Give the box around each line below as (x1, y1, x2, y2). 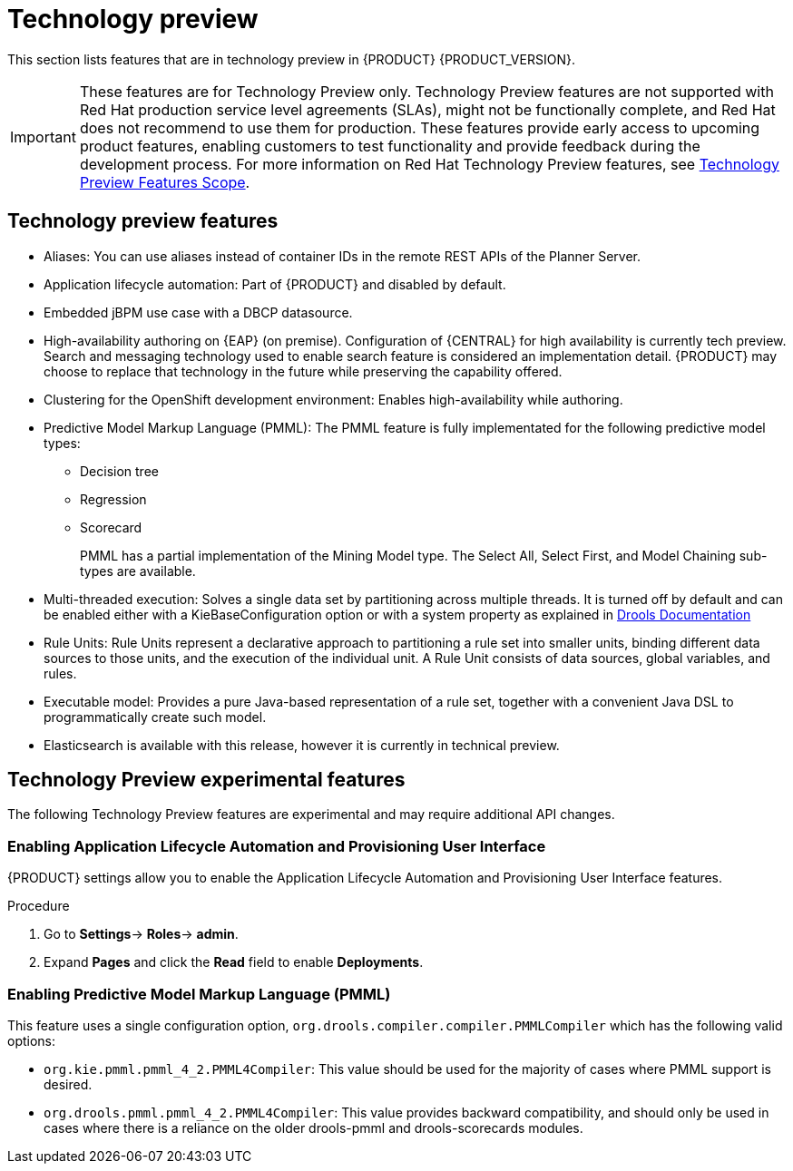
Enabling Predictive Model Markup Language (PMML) (7, 984, 391, 1003)
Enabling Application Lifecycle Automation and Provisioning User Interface (7, 836, 546, 855)
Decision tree (80, 463, 159, 479)
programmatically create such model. (44, 708, 267, 725)
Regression (80, 491, 147, 507)
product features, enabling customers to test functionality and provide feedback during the (79, 136, 700, 155)
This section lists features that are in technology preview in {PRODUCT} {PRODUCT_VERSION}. (7, 51, 575, 67)
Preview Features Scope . (79, 172, 250, 191)
